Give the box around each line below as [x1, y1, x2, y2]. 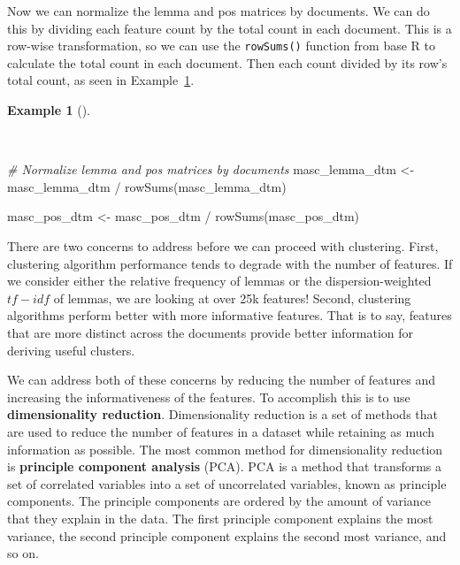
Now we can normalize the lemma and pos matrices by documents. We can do [7, 2, 430, 19]
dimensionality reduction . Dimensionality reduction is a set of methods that [7, 405, 439, 424]
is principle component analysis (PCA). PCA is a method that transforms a [7, 457, 442, 476]
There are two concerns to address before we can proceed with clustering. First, [7, 237, 439, 255]
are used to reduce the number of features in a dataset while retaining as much [7, 422, 435, 440]
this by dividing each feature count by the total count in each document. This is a [7, 19, 452, 37]
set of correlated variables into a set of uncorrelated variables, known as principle [7, 474, 447, 492]
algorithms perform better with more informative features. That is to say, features [7, 306, 452, 324]
